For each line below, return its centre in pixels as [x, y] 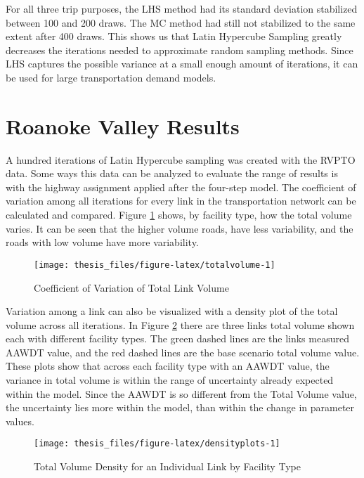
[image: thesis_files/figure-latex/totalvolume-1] [155, 265]
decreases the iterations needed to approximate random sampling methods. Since [180, 50]
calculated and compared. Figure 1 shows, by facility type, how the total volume [179, 215]
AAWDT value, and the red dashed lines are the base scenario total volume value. [183, 352]
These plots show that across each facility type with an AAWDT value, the [168, 366]
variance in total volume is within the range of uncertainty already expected [170, 380]
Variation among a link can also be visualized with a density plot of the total [172, 311]
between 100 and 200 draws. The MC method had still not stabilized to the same [181, 22]
